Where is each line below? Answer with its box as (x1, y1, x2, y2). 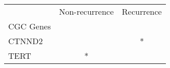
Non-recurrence (59, 6, 114, 17)
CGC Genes (8, 20, 51, 32)
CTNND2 (8, 35, 43, 47)
